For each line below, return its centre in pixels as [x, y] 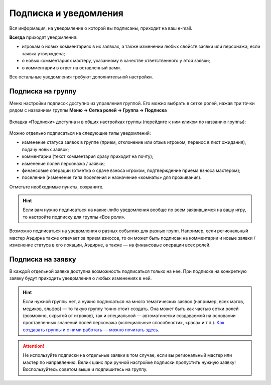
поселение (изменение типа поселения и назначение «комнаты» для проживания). [112, 177]
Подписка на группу [43, 91]
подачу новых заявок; [45, 149]
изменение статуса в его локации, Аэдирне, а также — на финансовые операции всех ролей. [110, 245]
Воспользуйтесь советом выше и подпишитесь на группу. [85, 369]
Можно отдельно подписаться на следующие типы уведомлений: [80, 133]
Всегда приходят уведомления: [43, 37]
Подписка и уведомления [66, 13]
